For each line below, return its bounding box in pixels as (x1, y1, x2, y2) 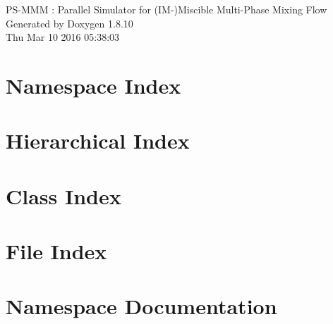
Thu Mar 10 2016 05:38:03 (6, 30, 120, 44)
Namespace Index (6, 70, 181, 99)
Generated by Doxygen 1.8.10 (6, 15, 133, 30)
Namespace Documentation (6, 292, 277, 320)
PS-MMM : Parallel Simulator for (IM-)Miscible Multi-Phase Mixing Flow (6, 2, 327, 16)
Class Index (6, 181, 121, 210)
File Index (6, 237, 107, 266)
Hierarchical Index (6, 126, 190, 155)
